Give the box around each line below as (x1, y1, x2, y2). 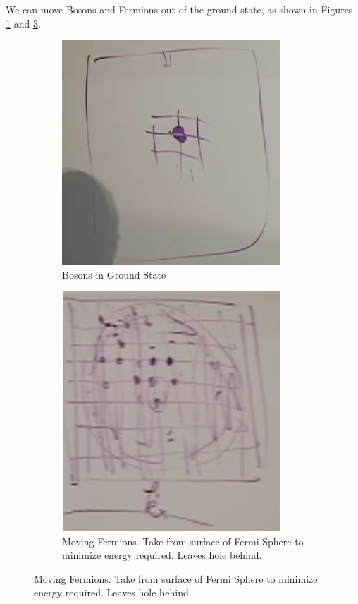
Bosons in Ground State (62, 267, 166, 282)
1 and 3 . (6, 16, 41, 30)
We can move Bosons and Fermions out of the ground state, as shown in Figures (6, 2, 353, 16)
